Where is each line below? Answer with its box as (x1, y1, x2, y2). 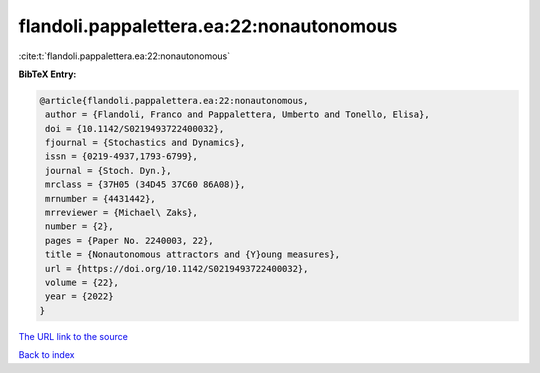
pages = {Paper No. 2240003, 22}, (45, 235, 214, 246)
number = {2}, (45, 221, 114, 232)
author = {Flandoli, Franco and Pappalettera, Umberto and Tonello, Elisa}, (45, 109, 430, 120)
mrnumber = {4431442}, (45, 193, 157, 204)
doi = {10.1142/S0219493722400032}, (45, 123, 225, 134)
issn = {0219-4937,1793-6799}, (45, 151, 199, 162)
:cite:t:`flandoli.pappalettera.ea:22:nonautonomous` (18, 50, 231, 62)
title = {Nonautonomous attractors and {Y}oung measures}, (45, 249, 341, 260)
